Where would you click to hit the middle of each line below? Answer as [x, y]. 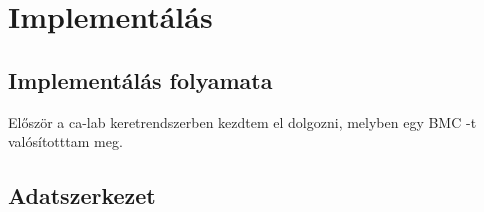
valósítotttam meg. [65, 141]
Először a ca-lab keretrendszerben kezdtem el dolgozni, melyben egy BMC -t [242, 121]
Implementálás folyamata [140, 79]
